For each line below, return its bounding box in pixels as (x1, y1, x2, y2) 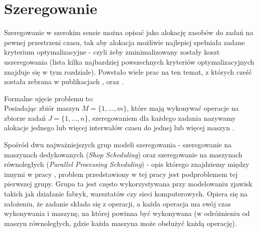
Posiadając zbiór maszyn (4, 103, 80, 113)
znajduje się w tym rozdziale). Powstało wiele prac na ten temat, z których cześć (4, 66, 252, 77)
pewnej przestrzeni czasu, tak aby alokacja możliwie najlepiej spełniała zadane (4, 37, 245, 47)
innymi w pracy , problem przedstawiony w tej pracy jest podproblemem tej (4, 168, 238, 179)
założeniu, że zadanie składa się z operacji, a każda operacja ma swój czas (4, 198, 231, 208)
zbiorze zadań (4, 112, 46, 123)
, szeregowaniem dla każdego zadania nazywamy (88, 112, 236, 123)
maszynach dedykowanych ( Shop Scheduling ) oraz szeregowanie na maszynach (4, 149, 242, 159)
